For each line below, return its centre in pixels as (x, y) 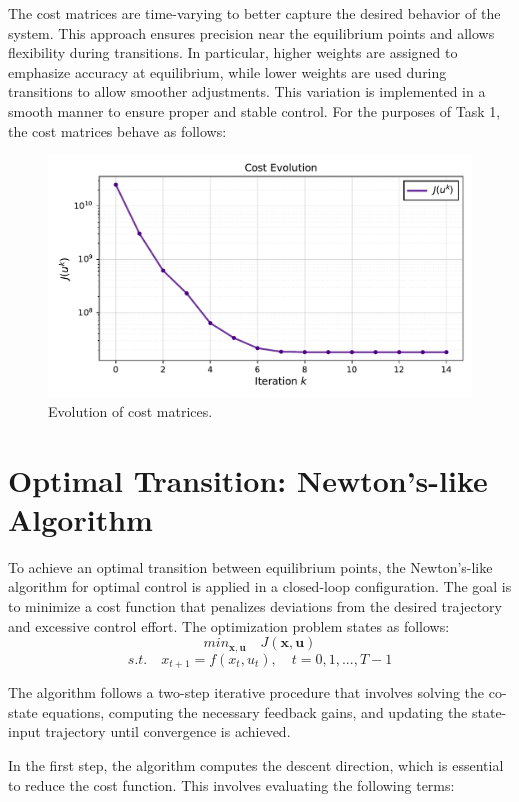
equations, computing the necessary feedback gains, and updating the (255, 711)
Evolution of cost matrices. (130, 410)
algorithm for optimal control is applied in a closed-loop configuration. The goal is (260, 586)
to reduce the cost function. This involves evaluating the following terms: (231, 784)
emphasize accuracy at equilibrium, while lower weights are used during (227, 71)
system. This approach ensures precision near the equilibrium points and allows (251, 32)
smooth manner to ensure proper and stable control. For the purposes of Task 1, (254, 110)
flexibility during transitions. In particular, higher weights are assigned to (233, 52)
